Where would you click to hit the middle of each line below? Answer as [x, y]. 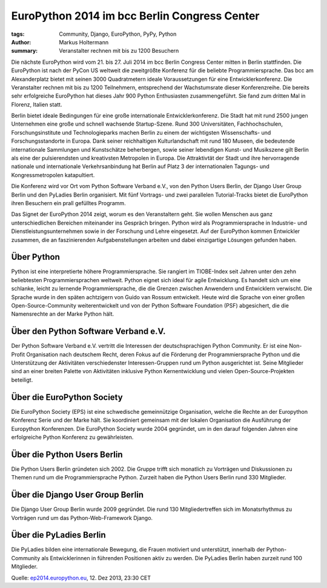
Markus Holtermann [84, 42]
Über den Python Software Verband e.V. [88, 332]
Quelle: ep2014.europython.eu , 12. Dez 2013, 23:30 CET [81, 578]
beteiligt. [22, 380]
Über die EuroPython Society [67, 397]
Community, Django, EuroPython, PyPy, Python [118, 34]
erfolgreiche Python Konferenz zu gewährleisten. [72, 437]
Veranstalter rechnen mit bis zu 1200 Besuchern [119, 51]
